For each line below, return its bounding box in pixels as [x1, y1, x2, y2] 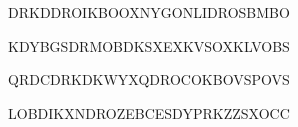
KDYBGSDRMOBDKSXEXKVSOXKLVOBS [8, 35, 290, 56]
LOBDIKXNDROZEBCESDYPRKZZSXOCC [8, 102, 290, 123]
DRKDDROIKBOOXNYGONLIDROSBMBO [8, 2, 290, 22]
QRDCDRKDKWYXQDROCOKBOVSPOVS [8, 69, 290, 90]
